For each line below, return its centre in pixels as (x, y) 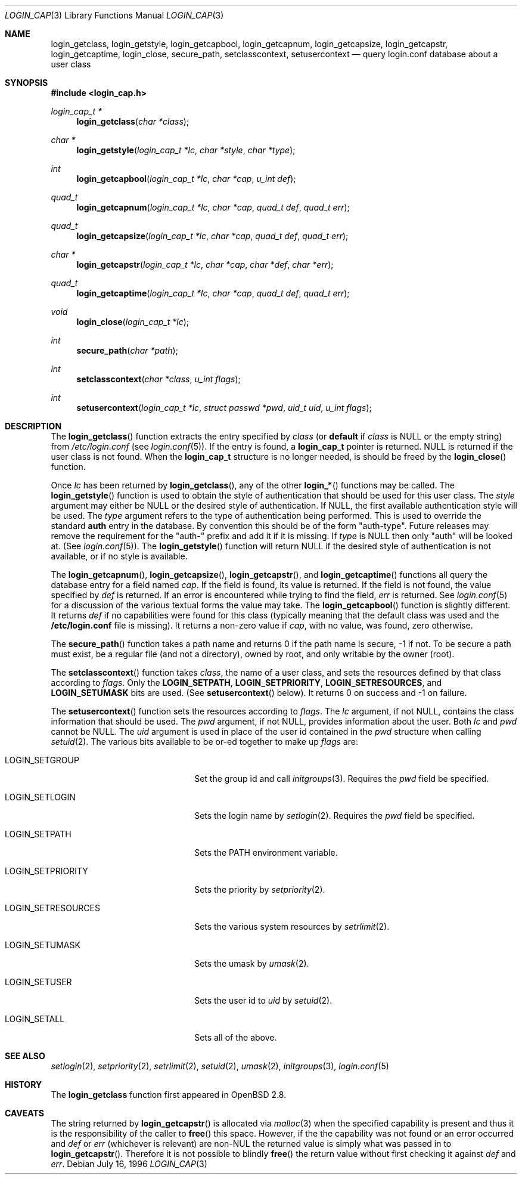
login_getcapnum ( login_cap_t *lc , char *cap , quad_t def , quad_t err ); (213, 207)
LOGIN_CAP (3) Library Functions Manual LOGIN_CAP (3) (114, 15)
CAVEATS (24, 1113)
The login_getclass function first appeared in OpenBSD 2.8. (169, 1095)
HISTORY (24, 1084)
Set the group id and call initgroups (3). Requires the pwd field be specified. (342, 779)
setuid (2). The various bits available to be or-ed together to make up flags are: (204, 742)
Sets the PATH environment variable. (266, 852)
